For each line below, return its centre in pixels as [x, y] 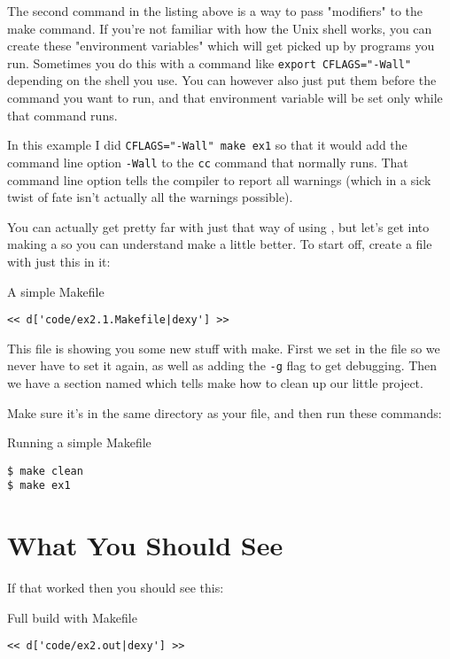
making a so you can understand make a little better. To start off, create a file [220, 244]
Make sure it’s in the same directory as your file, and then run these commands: [225, 412]
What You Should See [145, 545]
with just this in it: [59, 261]
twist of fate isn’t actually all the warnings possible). [150, 197]
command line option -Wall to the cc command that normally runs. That [208, 162]
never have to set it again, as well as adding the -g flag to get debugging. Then [222, 365]
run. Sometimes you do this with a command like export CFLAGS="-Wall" [209, 62]
